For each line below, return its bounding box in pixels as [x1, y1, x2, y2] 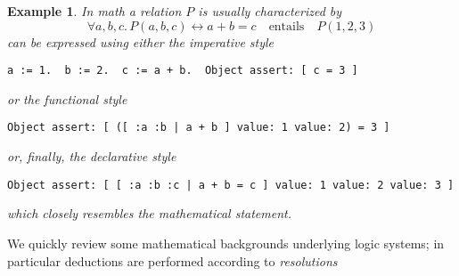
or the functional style [7, 89, 127, 108]
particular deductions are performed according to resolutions [7, 251, 338, 270]
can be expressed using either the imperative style [7, 32, 275, 51]
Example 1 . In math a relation [7, 2, 182, 20]
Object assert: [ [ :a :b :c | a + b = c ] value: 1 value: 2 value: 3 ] [7, 178, 455, 191]
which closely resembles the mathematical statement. [7, 204, 292, 223]
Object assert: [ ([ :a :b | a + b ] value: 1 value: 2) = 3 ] [7, 121, 390, 134]
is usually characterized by [198, 2, 342, 20]
